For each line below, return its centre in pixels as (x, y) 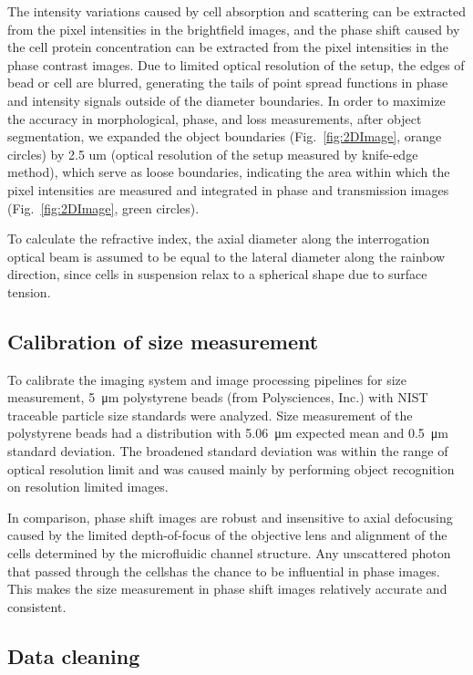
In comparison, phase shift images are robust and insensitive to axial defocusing (230, 517)
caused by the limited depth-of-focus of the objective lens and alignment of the (227, 535)
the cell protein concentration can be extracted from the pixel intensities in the (228, 47)
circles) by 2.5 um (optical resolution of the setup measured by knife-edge (213, 154)
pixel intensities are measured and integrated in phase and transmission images (228, 189)
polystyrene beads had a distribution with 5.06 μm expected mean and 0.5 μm (228, 433)
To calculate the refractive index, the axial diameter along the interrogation (219, 239)
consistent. (37, 606)
